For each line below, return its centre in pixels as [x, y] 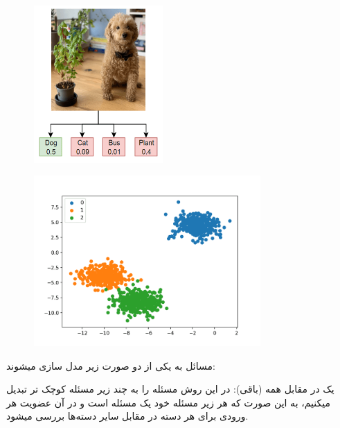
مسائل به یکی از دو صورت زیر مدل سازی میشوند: [111, 365]
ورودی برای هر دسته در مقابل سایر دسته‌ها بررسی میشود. [127, 416]
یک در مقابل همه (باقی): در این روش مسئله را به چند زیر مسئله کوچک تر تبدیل [170, 389]
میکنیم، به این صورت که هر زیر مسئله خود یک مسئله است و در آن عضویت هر [168, 402]
